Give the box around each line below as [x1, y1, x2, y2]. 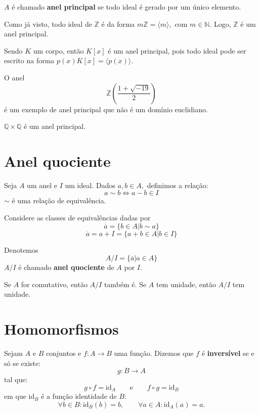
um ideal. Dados [65, 179, 115, 190]
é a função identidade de [41, 391, 117, 401]
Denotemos [4, 244, 38, 255]
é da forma [101, 18, 135, 29]
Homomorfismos [4, 318, 119, 339]
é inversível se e [201, 348, 254, 358]
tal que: [4, 374, 28, 385]
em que [4, 391, 26, 401]
